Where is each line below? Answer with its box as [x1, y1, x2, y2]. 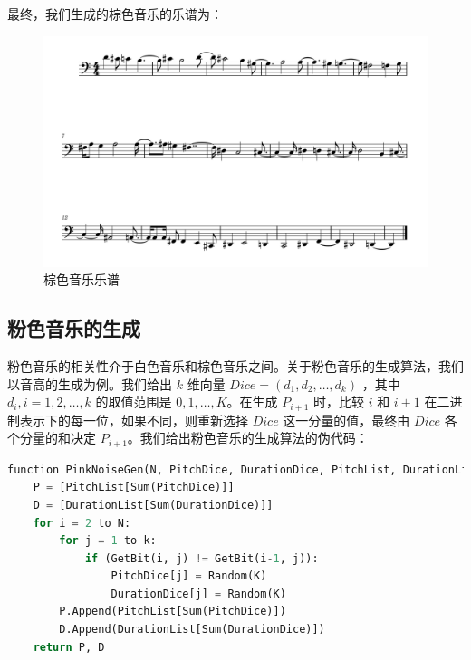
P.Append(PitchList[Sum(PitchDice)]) [59, 605, 286, 618]
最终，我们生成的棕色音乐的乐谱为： [7, 5, 223, 23]
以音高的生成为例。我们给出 [7, 374, 172, 393]
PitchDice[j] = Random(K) [111, 569, 267, 583]
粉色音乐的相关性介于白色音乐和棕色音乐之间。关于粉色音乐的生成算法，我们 [7, 357, 464, 376]
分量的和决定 [19, 428, 96, 447]
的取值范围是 [95, 392, 172, 411]
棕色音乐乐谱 [43, 270, 120, 289]
